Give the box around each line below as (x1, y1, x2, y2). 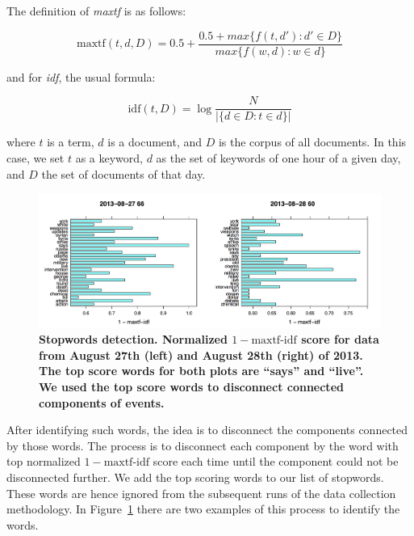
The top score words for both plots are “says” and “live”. (39, 362, 364, 379)
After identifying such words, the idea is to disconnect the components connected (6, 421, 408, 438)
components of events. (39, 394, 165, 411)
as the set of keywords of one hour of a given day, (156, 149, 401, 166)
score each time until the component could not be (153, 453, 399, 470)
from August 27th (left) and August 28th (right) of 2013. (39, 346, 363, 363)
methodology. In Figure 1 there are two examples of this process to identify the (6, 500, 400, 517)
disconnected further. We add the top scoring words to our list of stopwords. (6, 469, 384, 486)
